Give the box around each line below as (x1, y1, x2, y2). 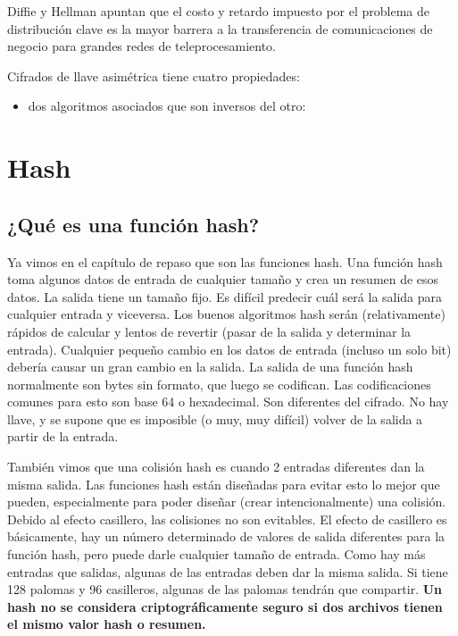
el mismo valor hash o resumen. (7, 615, 206, 633)
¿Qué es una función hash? (7, 210, 260, 238)
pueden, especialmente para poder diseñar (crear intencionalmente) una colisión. (7, 492, 446, 511)
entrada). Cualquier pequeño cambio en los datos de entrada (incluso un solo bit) (7, 339, 452, 358)
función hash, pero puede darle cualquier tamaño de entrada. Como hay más (7, 545, 426, 564)
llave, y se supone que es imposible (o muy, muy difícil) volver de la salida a (7, 409, 423, 428)
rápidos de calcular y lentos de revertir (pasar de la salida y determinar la (7, 322, 412, 340)
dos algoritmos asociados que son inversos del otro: (28, 96, 306, 115)
